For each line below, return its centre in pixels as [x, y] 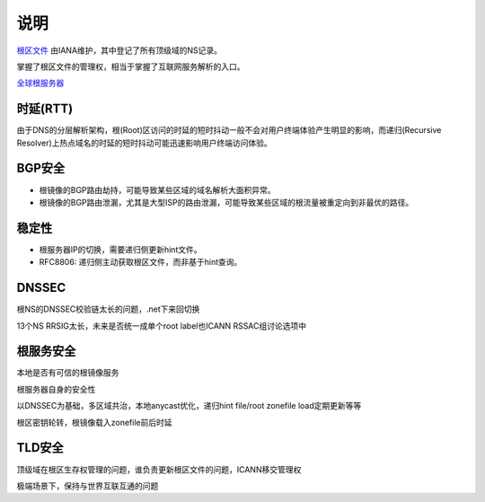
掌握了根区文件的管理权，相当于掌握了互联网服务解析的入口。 [131, 66]
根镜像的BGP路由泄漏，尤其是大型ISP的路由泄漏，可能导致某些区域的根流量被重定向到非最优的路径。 [226, 202]
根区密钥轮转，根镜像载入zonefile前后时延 [94, 422]
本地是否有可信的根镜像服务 [68, 373]
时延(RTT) [45, 109]
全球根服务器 [40, 83]
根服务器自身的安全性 [56, 389]
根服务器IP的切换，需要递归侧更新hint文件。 [120, 249]
